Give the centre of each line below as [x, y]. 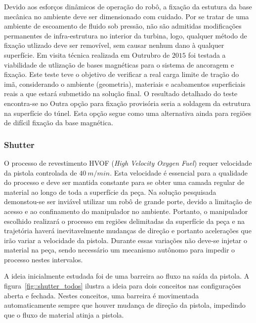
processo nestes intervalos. [43, 259]
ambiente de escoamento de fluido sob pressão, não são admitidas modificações [123, 26]
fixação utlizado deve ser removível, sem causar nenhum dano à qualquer [114, 45]
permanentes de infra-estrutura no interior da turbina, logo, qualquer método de [126, 35]
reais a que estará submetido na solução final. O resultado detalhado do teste [121, 93]
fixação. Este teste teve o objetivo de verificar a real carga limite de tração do [122, 74]
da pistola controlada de [41, 172]
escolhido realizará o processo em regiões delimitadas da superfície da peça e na [125, 221]
